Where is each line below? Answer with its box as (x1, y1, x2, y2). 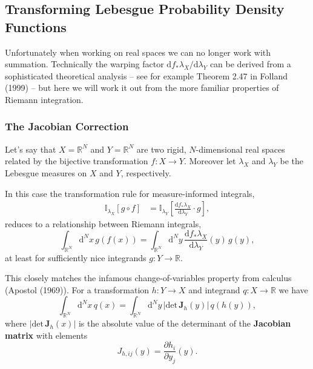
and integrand (188, 283, 240, 296)
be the (280, 155, 304, 167)
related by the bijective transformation (5, 155, 148, 167)
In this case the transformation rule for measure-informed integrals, (5, 187, 255, 199)
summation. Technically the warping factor (5, 58, 164, 70)
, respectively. (120, 166, 171, 179)
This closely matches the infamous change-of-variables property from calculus (5, 271, 292, 284)
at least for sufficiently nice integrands (5, 251, 147, 264)
